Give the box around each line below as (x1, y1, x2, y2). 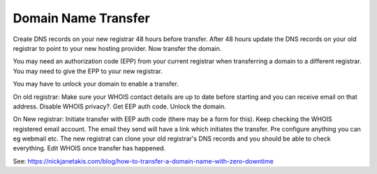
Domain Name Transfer (13, 10, 150, 26)
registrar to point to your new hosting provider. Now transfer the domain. (13, 44, 222, 52)
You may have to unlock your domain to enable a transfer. (13, 80, 179, 88)
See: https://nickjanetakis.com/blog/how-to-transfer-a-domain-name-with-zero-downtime (13, 157, 274, 165)
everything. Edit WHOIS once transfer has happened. (13, 144, 165, 152)
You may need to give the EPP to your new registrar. (13, 67, 163, 75)
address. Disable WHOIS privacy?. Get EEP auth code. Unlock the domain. (13, 102, 226, 111)
